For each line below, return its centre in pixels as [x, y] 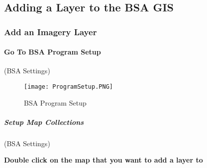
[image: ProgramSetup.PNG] [68, 87]
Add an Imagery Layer [51, 31]
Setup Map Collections [44, 122]
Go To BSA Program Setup [52, 52]
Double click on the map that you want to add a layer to [103, 160]
